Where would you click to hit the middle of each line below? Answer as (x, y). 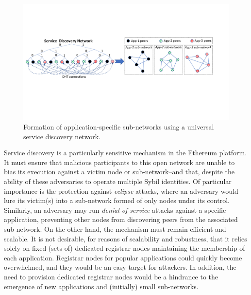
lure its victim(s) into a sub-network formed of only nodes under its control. (117, 200)
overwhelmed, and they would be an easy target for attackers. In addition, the (120, 267)
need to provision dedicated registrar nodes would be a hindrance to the (111, 277)
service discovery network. (62, 136)
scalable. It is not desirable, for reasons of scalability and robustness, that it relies (125, 238)
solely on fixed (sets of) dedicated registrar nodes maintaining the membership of (125, 248)
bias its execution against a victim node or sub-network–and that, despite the (119, 172)
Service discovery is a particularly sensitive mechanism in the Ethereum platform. (125, 153)
